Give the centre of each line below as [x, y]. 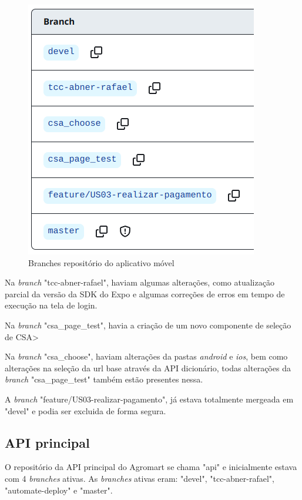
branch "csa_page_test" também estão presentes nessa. [104, 379]
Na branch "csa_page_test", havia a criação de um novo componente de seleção [148, 325]
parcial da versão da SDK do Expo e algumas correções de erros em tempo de [145, 293]
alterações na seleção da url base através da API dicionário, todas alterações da [148, 368]
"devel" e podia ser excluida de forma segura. [85, 410]
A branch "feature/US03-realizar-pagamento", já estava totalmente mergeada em [149, 399]
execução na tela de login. [51, 305]
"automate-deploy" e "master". [59, 490]
